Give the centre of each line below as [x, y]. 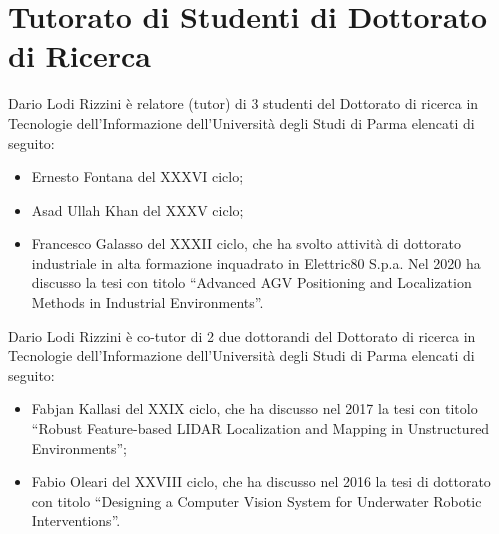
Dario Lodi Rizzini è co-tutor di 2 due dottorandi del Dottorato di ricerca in [242, 335]
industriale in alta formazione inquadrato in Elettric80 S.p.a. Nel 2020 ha [256, 262]
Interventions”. [76, 520]
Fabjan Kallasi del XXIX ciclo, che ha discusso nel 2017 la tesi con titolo [254, 408]
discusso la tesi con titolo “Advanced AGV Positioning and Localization [251, 282]
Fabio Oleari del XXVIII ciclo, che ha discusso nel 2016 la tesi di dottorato [261, 481]
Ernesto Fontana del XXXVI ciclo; [137, 176]
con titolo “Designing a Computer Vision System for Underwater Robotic [256, 500]
